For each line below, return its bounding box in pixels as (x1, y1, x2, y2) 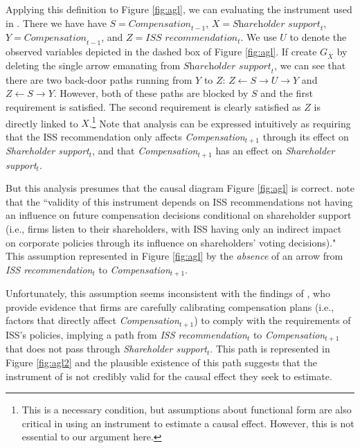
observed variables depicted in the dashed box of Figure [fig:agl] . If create (6, 44, 317, 59)
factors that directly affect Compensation (6, 313, 179, 328)
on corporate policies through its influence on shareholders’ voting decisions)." (6, 235, 336, 249)
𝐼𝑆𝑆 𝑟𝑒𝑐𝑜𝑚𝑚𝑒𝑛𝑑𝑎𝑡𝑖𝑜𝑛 (145, 33, 238, 44)
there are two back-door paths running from (6, 72, 192, 87)
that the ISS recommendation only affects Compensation (6, 129, 245, 143)
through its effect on (262, 129, 349, 143)
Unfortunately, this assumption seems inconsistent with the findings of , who (6, 286, 330, 301)
